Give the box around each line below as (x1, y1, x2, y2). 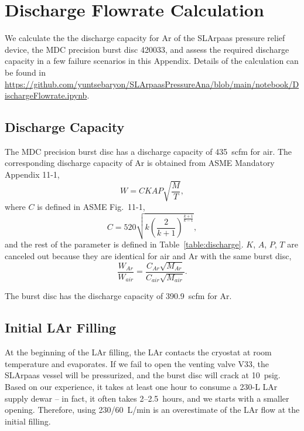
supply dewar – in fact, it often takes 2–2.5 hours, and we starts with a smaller (5, 392, 289, 404)
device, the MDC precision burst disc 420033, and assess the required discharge (5, 43, 289, 55)
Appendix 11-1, (5, 168, 60, 181)
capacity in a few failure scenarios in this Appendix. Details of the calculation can (5, 55, 299, 67)
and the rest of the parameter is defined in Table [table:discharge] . (5, 238, 244, 250)
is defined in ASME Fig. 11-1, (37, 201, 145, 213)
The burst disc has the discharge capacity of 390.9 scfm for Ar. (5, 290, 232, 302)
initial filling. (5, 415, 51, 427)
